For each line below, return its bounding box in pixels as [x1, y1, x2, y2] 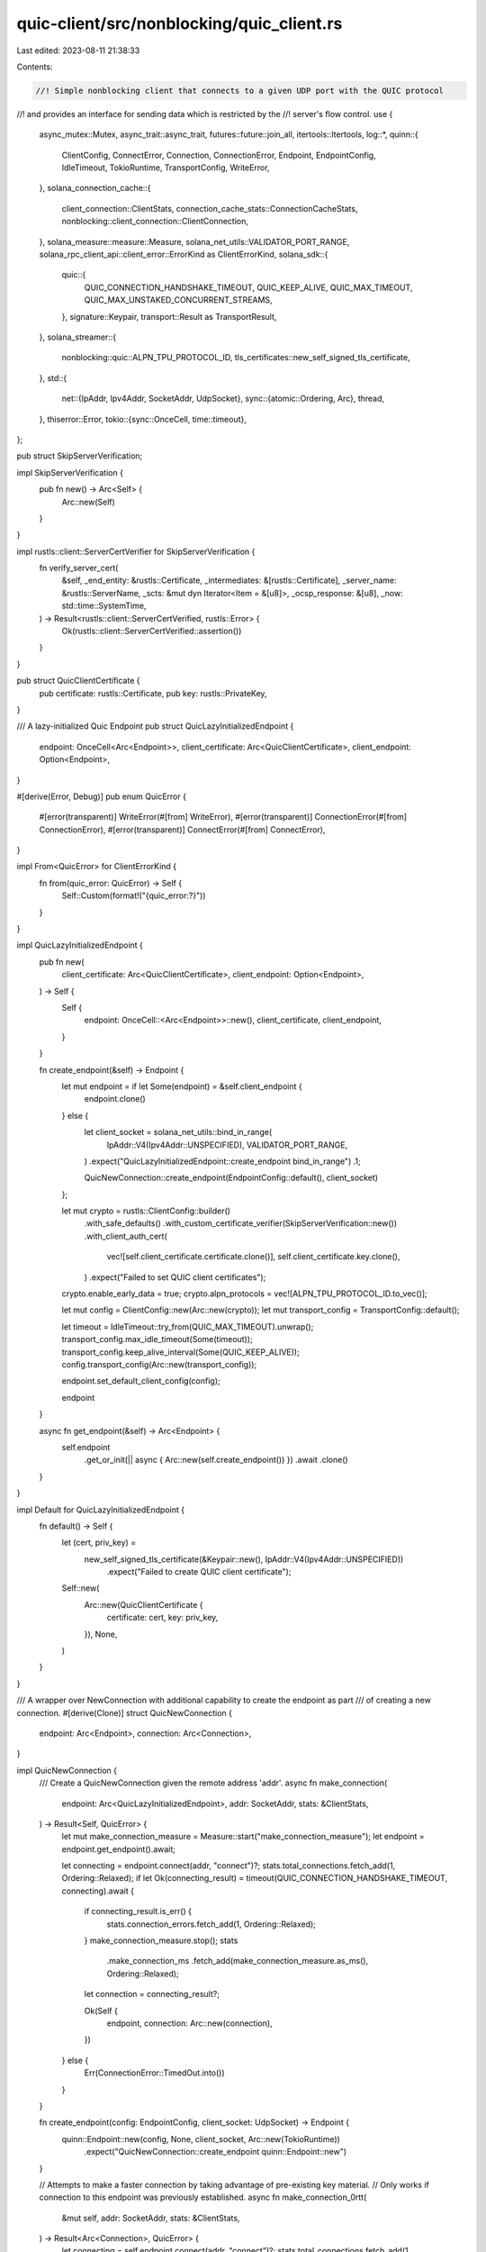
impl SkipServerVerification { [16, 467, 123, 477]
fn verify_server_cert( [39, 563, 119, 574]
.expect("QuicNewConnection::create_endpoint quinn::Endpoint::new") [84, 2147, 346, 2157]
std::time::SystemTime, [61, 600, 147, 612]
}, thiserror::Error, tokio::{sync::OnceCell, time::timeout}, [39, 413, 247, 424]
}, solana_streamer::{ [39, 331, 117, 342]
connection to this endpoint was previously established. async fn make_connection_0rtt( [39, 2192, 367, 2202]
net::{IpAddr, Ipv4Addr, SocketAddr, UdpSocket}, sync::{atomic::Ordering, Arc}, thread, [61, 393, 385, 404]
